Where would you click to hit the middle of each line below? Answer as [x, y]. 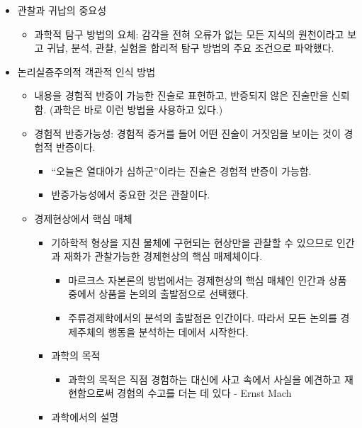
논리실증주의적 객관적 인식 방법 [86, 71]
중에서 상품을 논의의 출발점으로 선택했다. [158, 294]
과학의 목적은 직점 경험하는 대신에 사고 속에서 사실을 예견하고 [205, 379]
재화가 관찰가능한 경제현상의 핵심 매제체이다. [163, 256]
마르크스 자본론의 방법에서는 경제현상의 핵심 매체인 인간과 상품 [208, 280]
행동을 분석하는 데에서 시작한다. [178, 331]
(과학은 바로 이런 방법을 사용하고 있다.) [136, 109]
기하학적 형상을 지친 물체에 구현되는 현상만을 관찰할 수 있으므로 [192, 242]
